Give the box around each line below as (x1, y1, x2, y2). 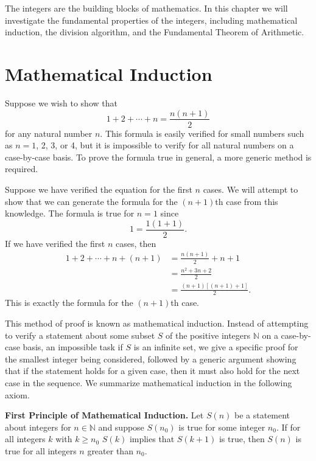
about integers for (5, 420, 71, 433)
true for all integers (5, 444, 77, 457)
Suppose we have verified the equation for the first (5, 182, 192, 195)
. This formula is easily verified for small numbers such (100, 127, 304, 139)
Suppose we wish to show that (5, 96, 118, 109)
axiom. (5, 388, 30, 401)
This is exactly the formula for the (5, 296, 133, 309)
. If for (276, 420, 301, 433)
